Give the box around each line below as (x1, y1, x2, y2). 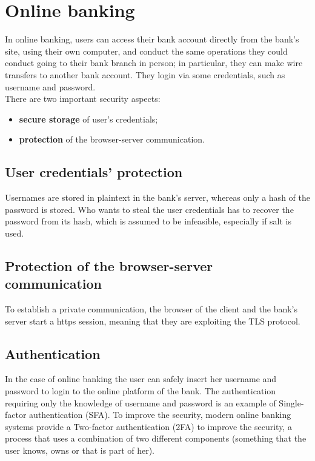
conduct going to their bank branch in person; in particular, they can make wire (5, 56, 303, 69)
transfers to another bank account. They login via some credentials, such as (5, 68, 285, 81)
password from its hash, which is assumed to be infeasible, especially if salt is (5, 215, 292, 227)
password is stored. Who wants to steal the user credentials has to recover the (5, 203, 294, 215)
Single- (279, 396, 304, 409)
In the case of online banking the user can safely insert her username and (5, 372, 277, 385)
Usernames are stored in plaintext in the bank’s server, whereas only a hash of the (5, 191, 310, 204)
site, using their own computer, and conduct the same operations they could (5, 44, 288, 57)
